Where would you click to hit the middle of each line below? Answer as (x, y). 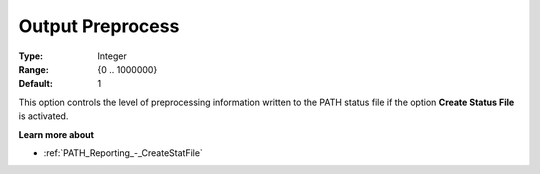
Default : (36, 84)
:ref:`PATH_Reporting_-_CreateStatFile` (123, 152)
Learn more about (56, 134)
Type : (31, 56)
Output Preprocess (99, 26)
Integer (112, 56)
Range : (33, 69)
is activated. (43, 116)
